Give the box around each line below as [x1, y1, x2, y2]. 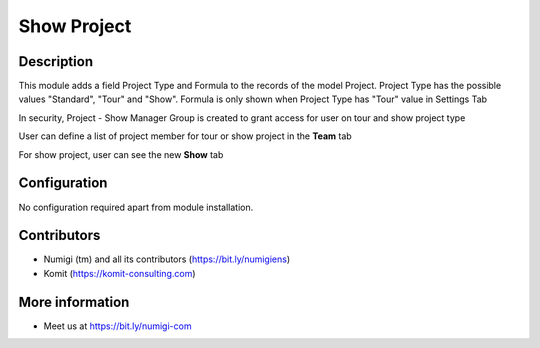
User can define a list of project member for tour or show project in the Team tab [18, 130, 352, 142]
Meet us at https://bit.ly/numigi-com [43, 320, 192, 332]
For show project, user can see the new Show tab [18, 148, 224, 160]
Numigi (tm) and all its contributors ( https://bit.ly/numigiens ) [43, 253, 291, 265]
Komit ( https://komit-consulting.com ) [43, 267, 196, 279]
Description [18, 53, 94, 70]
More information [18, 293, 130, 310]
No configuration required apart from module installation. [18, 201, 254, 213]
